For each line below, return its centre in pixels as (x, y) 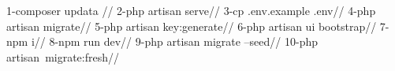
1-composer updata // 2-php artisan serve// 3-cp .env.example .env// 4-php (191, 10)
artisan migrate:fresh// (63, 56)
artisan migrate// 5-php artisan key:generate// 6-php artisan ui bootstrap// (192, 26)
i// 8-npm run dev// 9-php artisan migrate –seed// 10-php (175, 41)
